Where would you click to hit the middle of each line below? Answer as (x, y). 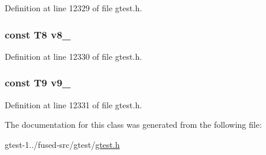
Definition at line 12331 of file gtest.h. (74, 104)
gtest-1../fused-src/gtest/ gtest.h (62, 144)
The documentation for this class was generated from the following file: (133, 125)
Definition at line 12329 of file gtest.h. (74, 8)
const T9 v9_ (38, 83)
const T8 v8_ (38, 34)
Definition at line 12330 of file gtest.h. (74, 56)
